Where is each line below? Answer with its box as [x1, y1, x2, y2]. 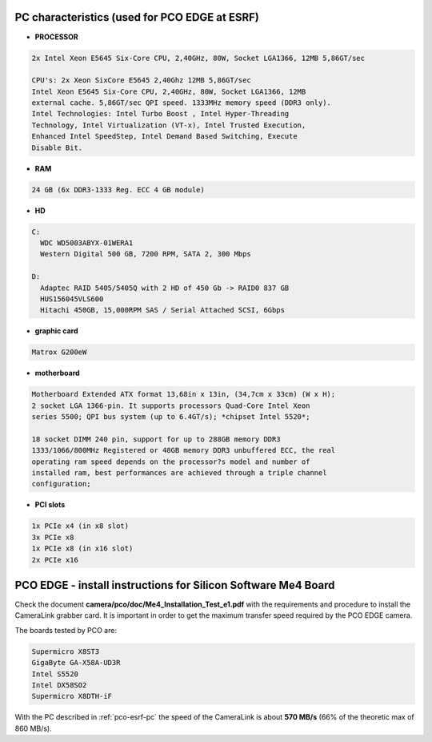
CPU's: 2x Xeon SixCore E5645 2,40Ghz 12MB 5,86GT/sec [31, 76, 251, 85]
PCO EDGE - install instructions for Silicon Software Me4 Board [14, 578, 335, 592]
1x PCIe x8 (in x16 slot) [31, 544, 134, 553]
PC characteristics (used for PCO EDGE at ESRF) [14, 10, 259, 24]
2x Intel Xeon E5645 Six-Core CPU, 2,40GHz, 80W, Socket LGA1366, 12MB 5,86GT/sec [31, 53, 366, 63]
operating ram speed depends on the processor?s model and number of [31, 457, 310, 466]
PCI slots [34, 500, 66, 510]
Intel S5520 [31, 669, 79, 679]
